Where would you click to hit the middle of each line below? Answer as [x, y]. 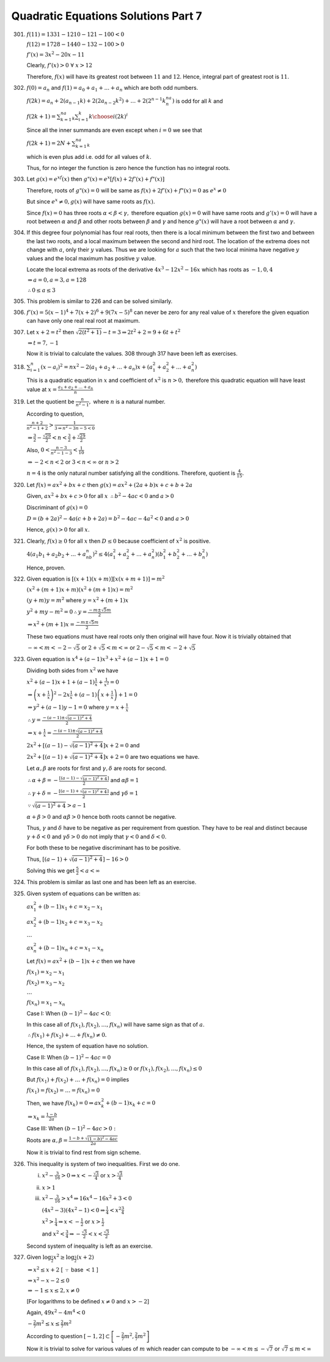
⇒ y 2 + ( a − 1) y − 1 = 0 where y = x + [76, 707]
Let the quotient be [50, 401]
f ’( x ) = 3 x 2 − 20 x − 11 [56, 54]
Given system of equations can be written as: [83, 893]
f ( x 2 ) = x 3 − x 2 [46, 983]
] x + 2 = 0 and [121, 745]
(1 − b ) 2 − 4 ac [103, 1138]
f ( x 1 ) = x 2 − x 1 [46, 973]
